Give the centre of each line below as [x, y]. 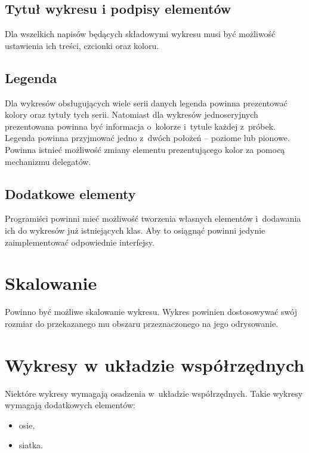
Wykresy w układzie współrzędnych [155, 364]
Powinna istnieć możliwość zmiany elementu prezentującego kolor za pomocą [145, 149]
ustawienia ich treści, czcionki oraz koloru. [82, 45]
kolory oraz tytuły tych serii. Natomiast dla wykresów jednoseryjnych [132, 114]
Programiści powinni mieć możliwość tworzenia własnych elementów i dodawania [153, 218]
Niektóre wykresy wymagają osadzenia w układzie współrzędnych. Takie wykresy [154, 393]
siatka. [31, 445]
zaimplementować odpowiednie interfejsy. [80, 242]
